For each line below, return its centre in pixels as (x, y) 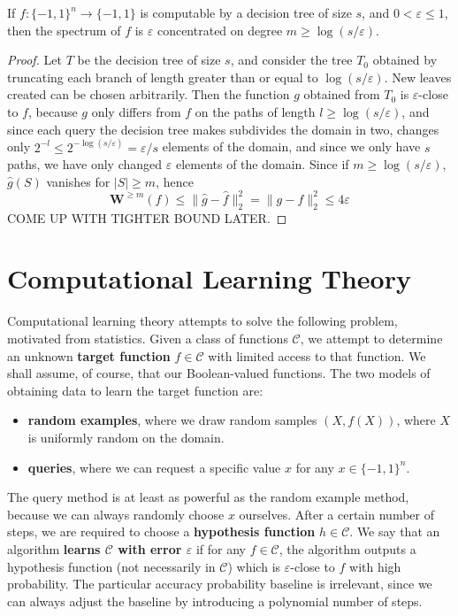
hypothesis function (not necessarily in (111, 566)
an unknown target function (89, 355)
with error (150, 548)
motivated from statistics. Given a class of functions (148, 338)
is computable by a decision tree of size (246, 12)
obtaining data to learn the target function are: (135, 390)
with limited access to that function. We (317, 355)
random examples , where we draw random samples (172, 420)
